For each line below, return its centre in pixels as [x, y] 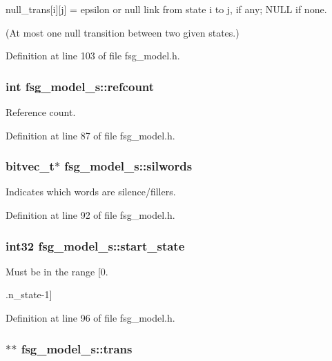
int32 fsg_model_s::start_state [95, 245]
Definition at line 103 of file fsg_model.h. [93, 56]
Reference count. [41, 112]
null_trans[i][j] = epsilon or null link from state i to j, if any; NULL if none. [166, 9]
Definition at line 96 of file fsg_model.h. [90, 318]
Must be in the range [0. [57, 271]
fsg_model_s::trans [77, 348]
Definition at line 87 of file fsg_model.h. [90, 135]
